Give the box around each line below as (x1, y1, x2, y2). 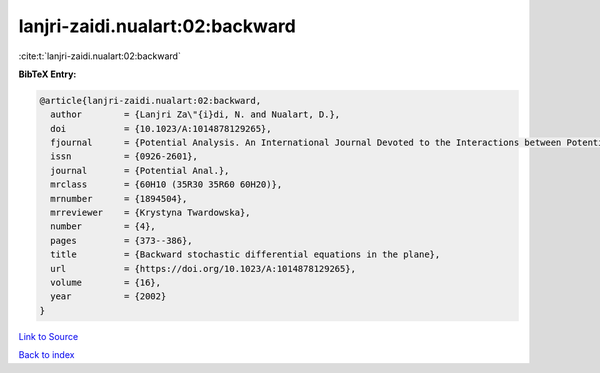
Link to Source (18, 330, 79, 342)
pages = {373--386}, (50, 235, 194, 246)
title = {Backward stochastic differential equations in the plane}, (50, 249, 441, 260)
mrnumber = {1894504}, (50, 193, 188, 204)
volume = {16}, (50, 277, 162, 288)
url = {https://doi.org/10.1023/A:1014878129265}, (50, 263, 357, 274)
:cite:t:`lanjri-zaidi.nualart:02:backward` (18, 50, 182, 62)
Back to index (18, 349, 75, 361)
